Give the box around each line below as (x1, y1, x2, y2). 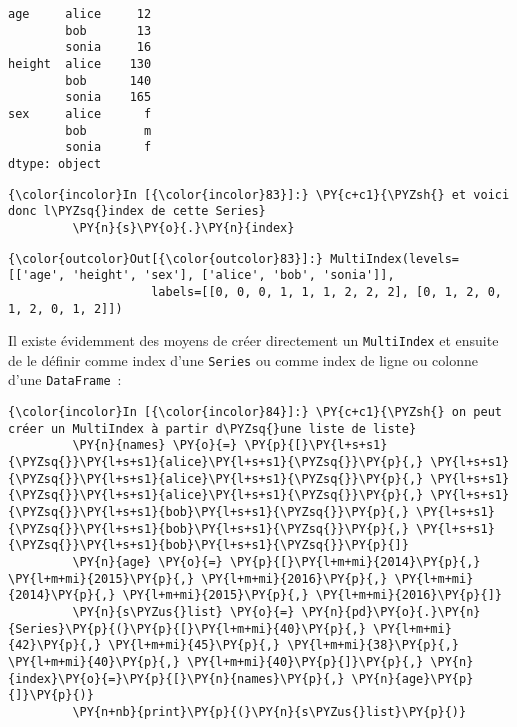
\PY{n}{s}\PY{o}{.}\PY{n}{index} (72, 220, 295, 235)
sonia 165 (65, 90, 152, 105)
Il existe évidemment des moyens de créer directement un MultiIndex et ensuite (8, 330, 499, 351)
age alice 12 (8, 7, 152, 21)
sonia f (65, 140, 152, 155)
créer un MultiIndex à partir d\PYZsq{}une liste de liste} (8, 421, 417, 436)
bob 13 (65, 23, 152, 38)
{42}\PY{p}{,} (8, 638, 102, 653)
